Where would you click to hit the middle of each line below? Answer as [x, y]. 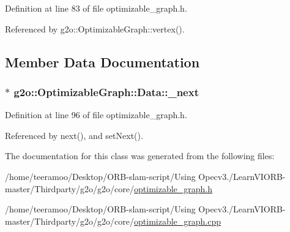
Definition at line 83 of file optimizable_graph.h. [96, 8]
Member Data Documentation [102, 62]
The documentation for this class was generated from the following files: [140, 156]
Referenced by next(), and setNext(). [74, 135]
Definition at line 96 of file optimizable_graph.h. [96, 115]
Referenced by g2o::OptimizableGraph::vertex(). [95, 28]
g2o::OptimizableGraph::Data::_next [106, 92]
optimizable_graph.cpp [178, 221]
